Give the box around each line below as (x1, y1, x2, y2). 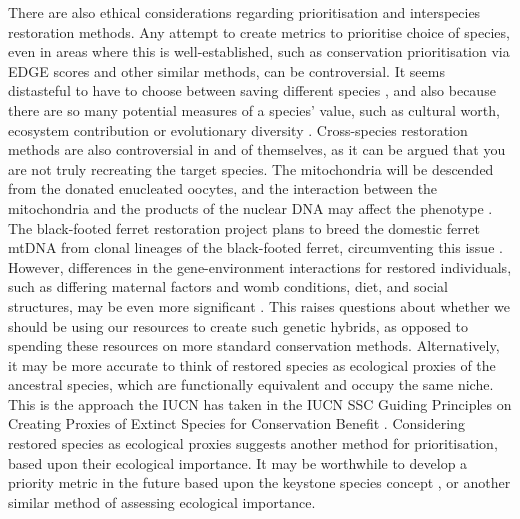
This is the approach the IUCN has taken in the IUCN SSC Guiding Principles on (8, 393, 512, 414)
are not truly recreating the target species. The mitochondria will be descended (8, 158, 494, 179)
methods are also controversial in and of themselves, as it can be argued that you (8, 139, 506, 160)
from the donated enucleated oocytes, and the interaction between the (8, 178, 438, 199)
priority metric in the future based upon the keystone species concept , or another (8, 472, 511, 493)
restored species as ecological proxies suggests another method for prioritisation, (8, 433, 498, 454)
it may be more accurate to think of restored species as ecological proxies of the (8, 354, 496, 375)
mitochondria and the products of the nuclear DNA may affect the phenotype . (8, 197, 493, 218)
